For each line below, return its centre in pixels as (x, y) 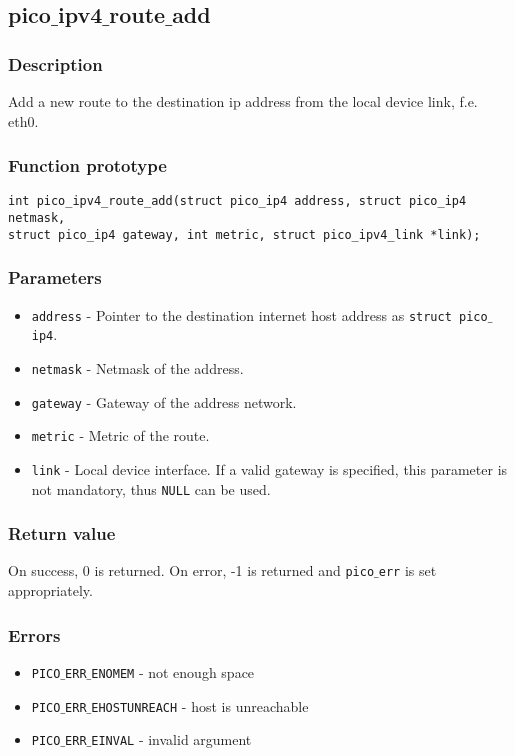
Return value (62, 533)
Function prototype (87, 165)
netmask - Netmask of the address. (137, 367)
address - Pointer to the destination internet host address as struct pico (259, 314)
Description (55, 63)
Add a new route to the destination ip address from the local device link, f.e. (243, 101)
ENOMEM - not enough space (173, 671)
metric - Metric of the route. (120, 435)
